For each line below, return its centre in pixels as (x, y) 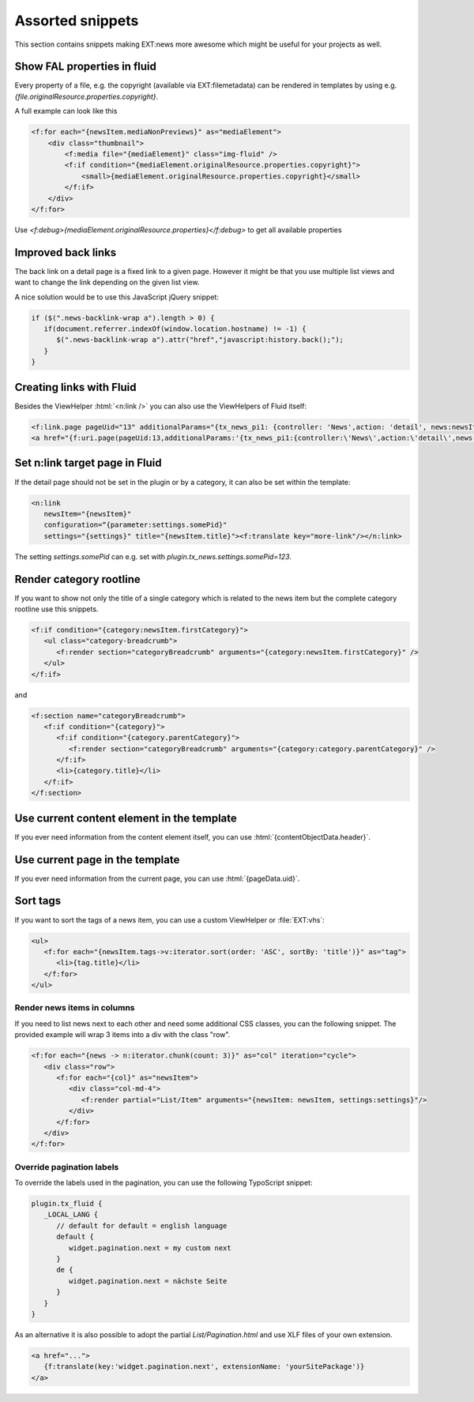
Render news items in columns (75, 1008)
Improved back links (66, 252)
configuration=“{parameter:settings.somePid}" (135, 525)
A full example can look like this (66, 111)
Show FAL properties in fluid (86, 67)
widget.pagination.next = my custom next (150, 1248)
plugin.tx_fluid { (67, 1204)
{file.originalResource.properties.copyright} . (87, 96)
